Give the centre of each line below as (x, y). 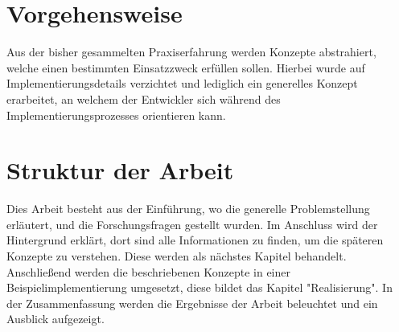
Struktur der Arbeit (120, 170)
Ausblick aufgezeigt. (56, 319)
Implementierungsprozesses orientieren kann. (116, 115)
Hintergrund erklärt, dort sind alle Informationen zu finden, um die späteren (195, 240)
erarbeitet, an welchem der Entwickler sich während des (144, 98)
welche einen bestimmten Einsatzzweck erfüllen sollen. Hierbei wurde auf (186, 67)
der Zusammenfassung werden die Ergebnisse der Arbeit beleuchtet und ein (192, 303)
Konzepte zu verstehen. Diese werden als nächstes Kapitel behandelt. (177, 256)
